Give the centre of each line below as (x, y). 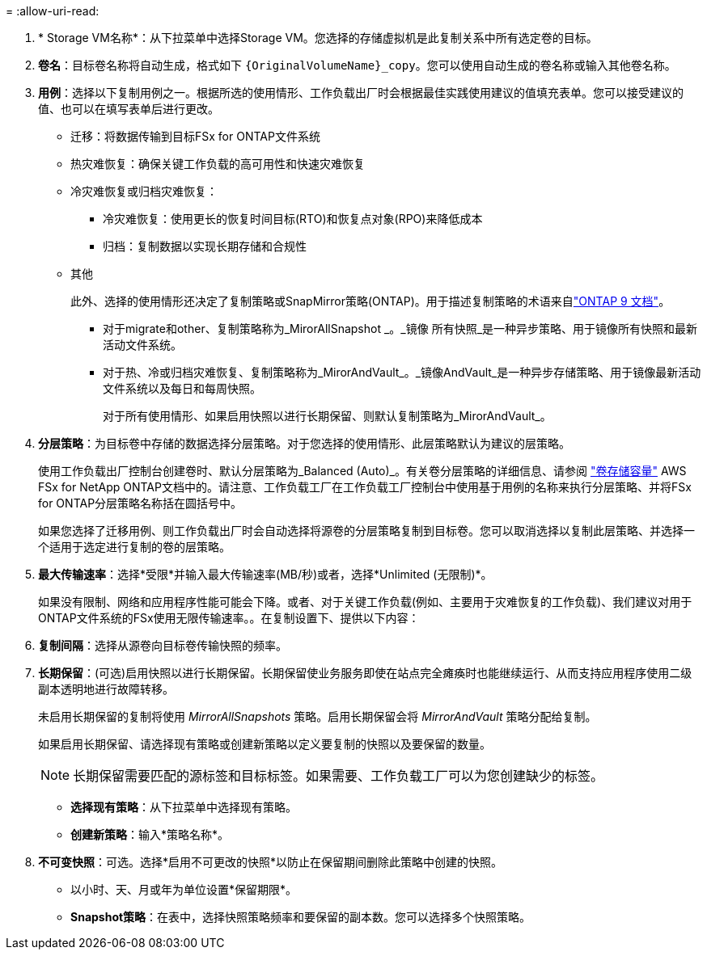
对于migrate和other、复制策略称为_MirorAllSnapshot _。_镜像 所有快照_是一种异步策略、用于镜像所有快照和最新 (400, 328)
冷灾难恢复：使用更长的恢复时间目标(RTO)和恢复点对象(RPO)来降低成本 (293, 219)
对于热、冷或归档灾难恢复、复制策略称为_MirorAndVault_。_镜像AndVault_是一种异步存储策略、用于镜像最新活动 (402, 372)
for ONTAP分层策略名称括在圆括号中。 (140, 503)
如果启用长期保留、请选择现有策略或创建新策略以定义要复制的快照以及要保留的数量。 (265, 744)
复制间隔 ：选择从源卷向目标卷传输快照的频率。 (163, 645)
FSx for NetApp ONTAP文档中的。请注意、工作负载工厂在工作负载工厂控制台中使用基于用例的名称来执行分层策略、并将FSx (365, 487)
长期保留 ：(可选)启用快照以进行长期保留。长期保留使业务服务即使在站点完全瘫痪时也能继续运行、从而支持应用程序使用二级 (365, 673)
